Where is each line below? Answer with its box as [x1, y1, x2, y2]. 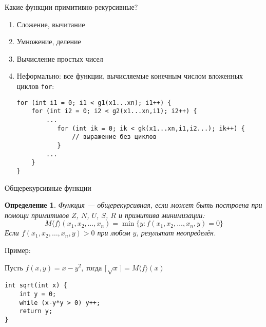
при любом [97, 227, 130, 238]
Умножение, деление [16, 36, 81, 47]
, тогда [81, 262, 102, 272]
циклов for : [16, 80, 54, 91]
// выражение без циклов [72, 133, 157, 141]
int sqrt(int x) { [5, 282, 67, 289]
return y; [19, 307, 53, 315]
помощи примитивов [5, 209, 69, 220]
